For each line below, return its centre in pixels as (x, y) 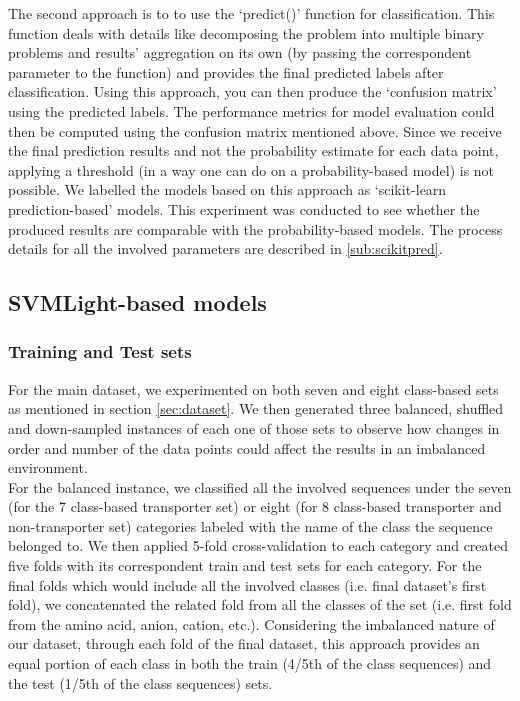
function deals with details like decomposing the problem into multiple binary (246, 32)
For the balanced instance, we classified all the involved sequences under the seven (260, 486)
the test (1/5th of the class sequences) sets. (140, 682)
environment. (48, 467)
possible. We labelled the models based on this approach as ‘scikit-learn (227, 189)
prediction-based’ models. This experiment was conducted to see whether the (244, 208)
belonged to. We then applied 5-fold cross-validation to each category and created (258, 545)
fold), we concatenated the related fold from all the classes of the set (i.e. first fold (260, 604)
